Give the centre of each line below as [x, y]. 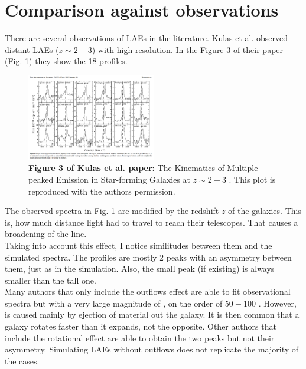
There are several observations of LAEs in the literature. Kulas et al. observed [147, 38]
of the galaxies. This [265, 211]
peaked [41, 179]
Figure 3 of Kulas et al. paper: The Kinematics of [126, 168]
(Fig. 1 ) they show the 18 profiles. [66, 61]
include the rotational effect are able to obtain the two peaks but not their [140, 337]
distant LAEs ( [32, 49]
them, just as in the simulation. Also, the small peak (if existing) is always [140, 268]
